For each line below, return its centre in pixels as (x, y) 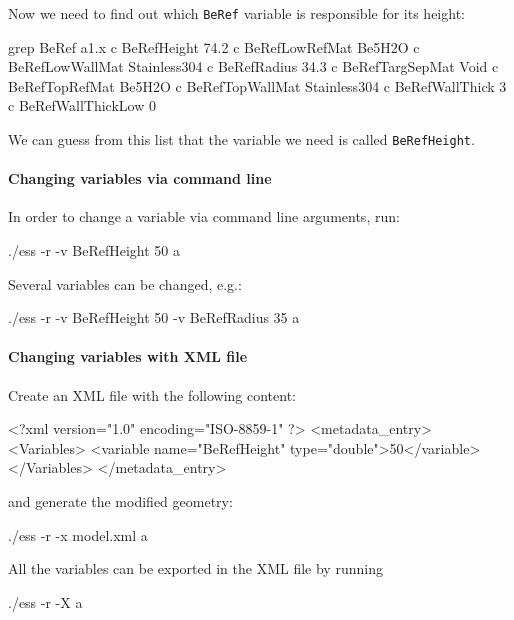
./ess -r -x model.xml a (78, 534)
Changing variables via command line (140, 178)
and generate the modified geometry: (120, 501)
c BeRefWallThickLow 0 (82, 105)
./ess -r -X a (45, 601)
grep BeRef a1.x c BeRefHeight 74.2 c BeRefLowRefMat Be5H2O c (214, 46)
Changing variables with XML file (128, 356)
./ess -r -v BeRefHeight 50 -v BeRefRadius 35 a (154, 317)
